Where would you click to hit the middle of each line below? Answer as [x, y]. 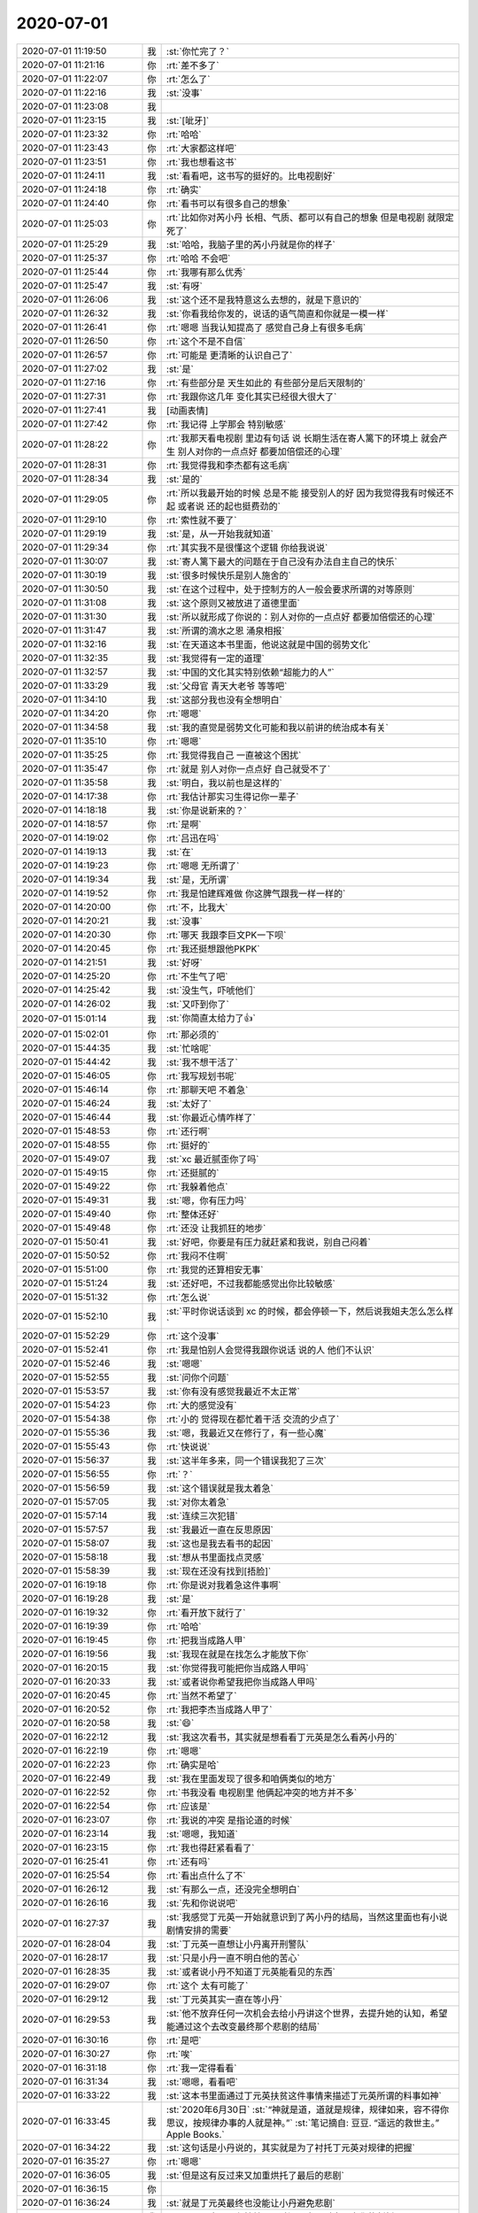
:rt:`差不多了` [193, 65]
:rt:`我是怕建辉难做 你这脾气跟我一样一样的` [256, 893]
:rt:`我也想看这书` [201, 162]
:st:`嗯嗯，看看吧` [202, 2082]
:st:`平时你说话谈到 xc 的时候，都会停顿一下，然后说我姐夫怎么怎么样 [310, 1311]
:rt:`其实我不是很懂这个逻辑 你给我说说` [247, 547]
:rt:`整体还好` [193, 1214]
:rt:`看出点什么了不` [206, 1875]
